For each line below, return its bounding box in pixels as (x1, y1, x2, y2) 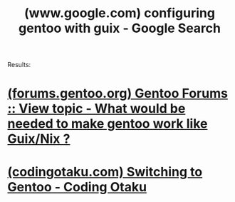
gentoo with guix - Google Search (19, 20, 221, 36)
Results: (7, 61, 31, 69)
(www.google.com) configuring (23, 5, 216, 21)
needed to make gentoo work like (7, 116, 208, 132)
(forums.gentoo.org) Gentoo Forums (7, 86, 228, 101)
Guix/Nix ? (7, 131, 70, 147)
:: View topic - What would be (7, 101, 186, 117)
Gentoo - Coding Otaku (7, 178, 147, 195)
